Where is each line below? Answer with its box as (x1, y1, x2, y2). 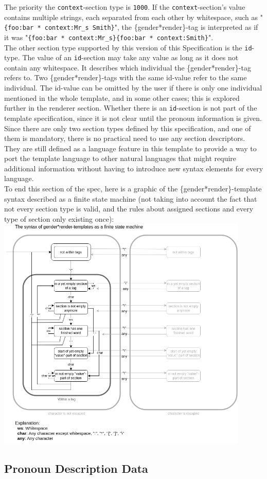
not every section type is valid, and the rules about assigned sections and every (4, 203, 254, 214)
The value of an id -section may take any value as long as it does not (22, 52, 239, 63)
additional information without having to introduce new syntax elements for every (4, 163, 263, 173)
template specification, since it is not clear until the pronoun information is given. (4, 112, 262, 123)
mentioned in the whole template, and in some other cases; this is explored (4, 92, 240, 103)
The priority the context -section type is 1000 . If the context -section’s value (4, 2, 245, 12)
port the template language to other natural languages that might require (4, 153, 237, 164)
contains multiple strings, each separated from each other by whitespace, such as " (4, 11, 263, 22)
